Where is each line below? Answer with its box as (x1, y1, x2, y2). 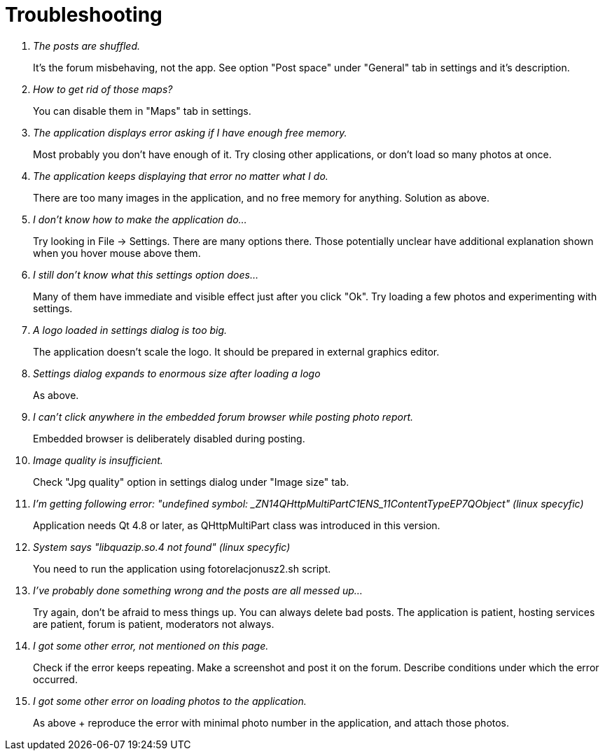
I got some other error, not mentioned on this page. (33, 639, 269, 652)
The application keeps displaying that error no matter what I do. (33, 169, 328, 182)
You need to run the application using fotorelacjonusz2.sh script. (33, 562, 331, 575)
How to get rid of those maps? (33, 83, 173, 95)
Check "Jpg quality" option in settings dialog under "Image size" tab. (33, 475, 349, 488)
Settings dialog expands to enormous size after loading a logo (33, 367, 321, 379)
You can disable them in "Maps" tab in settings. (33, 104, 251, 117)
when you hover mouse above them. (33, 246, 201, 259)
